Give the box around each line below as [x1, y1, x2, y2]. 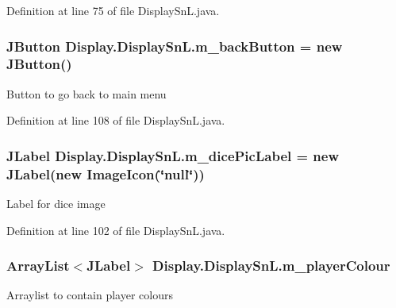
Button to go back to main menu [6, 85, 167, 102]
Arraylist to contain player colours [6, 287, 173, 303]
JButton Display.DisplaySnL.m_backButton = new [6, 36, 343, 56]
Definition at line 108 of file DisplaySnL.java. [6, 112, 225, 129]
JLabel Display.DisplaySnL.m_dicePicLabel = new [6, 145, 340, 165]
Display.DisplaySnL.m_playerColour [152, 256, 390, 275]
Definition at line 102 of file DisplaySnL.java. [6, 221, 225, 238]
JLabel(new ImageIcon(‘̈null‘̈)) [6, 164, 205, 183]
